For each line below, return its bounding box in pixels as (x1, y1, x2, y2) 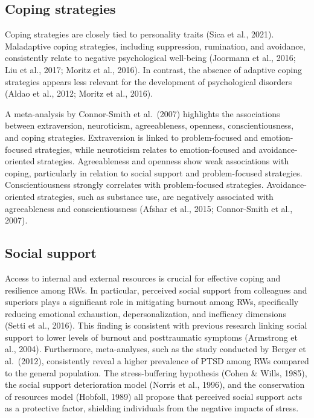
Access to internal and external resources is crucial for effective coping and (5, 271, 281, 284)
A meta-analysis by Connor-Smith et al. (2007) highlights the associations (5, 107, 280, 120)
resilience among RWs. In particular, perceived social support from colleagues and (5, 283, 307, 296)
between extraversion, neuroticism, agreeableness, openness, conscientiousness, (5, 119, 294, 132)
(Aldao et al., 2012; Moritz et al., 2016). (5, 87, 153, 100)
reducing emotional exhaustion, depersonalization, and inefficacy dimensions (5, 307, 286, 320)
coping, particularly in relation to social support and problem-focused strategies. (5, 166, 303, 179)
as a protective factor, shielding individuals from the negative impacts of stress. (5, 402, 299, 414)
